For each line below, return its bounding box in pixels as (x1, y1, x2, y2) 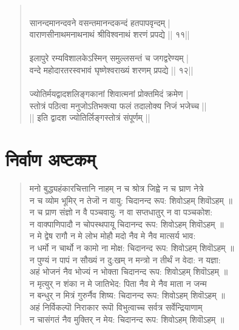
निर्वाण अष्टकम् (5, 147, 96, 172)
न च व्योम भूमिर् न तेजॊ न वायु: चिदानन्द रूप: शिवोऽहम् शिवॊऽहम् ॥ (29, 194, 232, 206)
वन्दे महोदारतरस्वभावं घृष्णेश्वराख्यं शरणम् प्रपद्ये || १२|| (29, 63, 194, 76)
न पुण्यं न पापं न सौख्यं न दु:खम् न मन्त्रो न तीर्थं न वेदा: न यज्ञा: (29, 253, 221, 266)
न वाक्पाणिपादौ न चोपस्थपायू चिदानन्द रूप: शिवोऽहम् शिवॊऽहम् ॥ (29, 217, 224, 230)
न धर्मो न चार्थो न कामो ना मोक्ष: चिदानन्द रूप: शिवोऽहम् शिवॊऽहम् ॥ (29, 241, 234, 254)
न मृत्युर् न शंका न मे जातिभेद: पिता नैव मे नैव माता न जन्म (29, 277, 207, 289)
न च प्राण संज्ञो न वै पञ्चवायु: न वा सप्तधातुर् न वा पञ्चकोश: (29, 206, 213, 218)
